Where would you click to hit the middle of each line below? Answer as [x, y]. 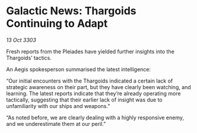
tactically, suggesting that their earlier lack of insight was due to [85, 100]
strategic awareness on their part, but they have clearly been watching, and [99, 87]
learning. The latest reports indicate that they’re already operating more [93, 93]
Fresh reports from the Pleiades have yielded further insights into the [90, 51]
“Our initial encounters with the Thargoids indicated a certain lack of [90, 81]
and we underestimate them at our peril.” [56, 123]
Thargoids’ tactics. [29, 58]
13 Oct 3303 [21, 40]
